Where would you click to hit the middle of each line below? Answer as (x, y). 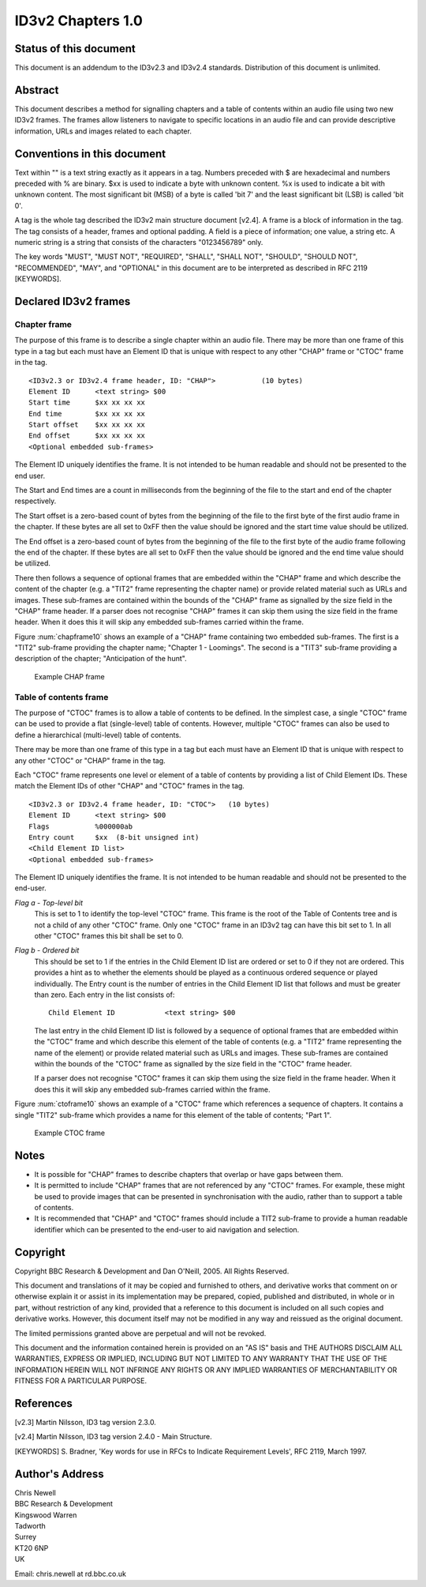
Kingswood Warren (46, 1515)
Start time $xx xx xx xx (87, 402)
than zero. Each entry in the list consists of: (105, 995)
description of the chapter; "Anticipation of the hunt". (101, 659)
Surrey (26, 1537)
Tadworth (30, 1525)
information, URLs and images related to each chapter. (103, 131)
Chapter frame (43, 324)
